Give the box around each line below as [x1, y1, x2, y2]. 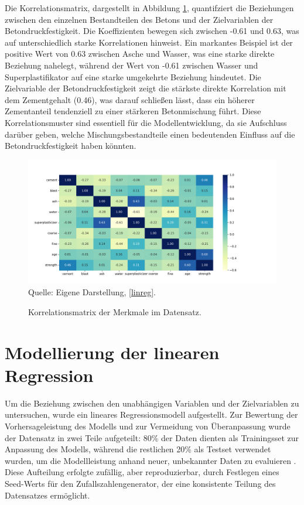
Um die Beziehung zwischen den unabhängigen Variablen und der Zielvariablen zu [5, 397, 299, 409]
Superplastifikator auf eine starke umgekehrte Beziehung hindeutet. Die [5, 70, 261, 83]
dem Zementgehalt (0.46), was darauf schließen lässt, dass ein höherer [5, 93, 255, 105]
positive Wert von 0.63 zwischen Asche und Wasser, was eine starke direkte [5, 47, 275, 60]
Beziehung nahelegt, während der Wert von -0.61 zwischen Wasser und [5, 59, 258, 71]
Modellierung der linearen [5, 340, 220, 364]
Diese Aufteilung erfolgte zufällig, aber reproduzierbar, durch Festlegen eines [5, 466, 279, 478]
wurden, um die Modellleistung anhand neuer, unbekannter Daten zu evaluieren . [5, 454, 296, 466]
